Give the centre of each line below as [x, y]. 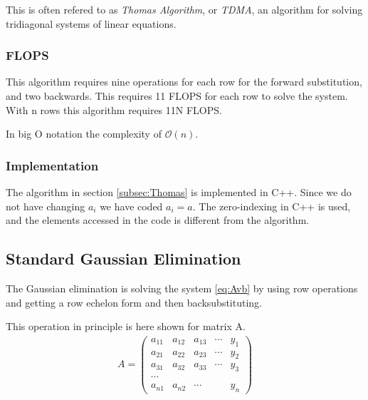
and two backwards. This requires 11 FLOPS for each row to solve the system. [177, 96]
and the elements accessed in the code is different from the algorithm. [158, 220]
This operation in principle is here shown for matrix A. [126, 326]
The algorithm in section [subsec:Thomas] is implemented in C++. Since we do [179, 192]
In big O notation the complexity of [84, 134]
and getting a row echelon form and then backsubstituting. [134, 302]
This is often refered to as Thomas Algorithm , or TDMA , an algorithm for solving [184, 9]
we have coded [131, 206]
